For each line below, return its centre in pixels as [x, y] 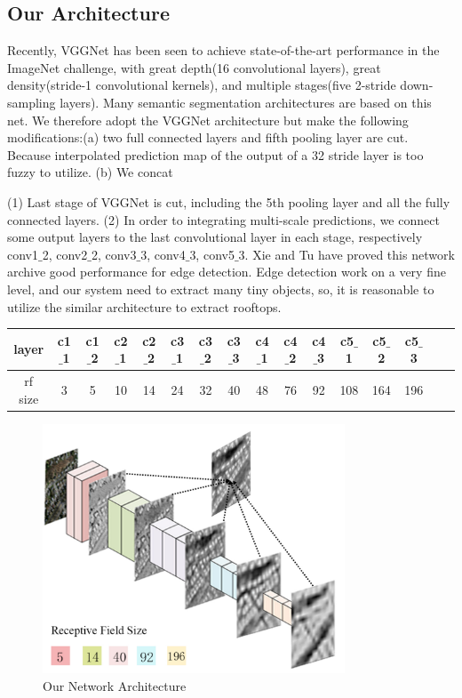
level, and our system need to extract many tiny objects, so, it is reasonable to [221, 289]
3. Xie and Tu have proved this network [346, 254]
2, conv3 [114, 254]
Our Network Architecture [115, 685]
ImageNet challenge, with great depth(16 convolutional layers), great [194, 67]
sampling [32, 102]
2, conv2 [65, 254]
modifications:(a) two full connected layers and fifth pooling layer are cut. [208, 137]
